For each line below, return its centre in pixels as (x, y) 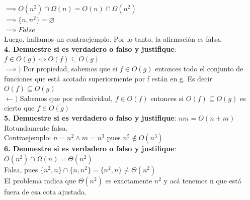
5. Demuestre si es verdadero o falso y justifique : (90, 117)
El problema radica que (40, 180)
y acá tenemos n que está (202, 180)
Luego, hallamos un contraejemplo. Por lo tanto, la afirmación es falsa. (113, 39)
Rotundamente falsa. (36, 127)
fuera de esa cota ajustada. (45, 191)
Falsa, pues (21, 169)
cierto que (19, 108)
